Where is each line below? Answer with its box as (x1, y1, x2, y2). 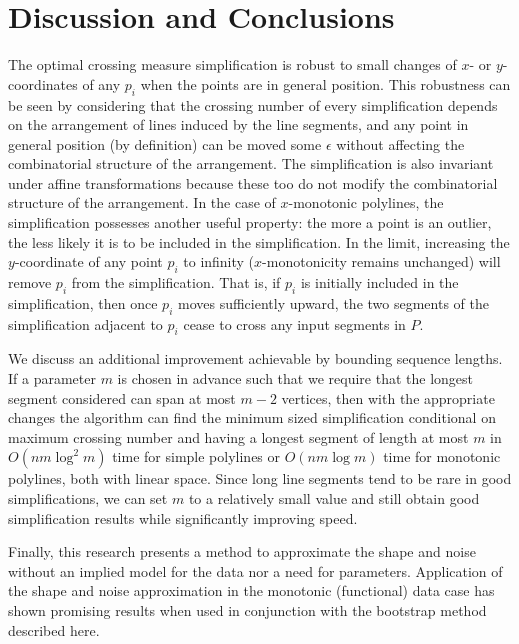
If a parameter (8, 368, 96, 389)
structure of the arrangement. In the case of (8, 192, 276, 213)
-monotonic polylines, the (288, 192, 444, 213)
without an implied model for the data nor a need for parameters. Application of (8, 560, 503, 581)
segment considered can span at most (8, 387, 236, 408)
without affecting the (336, 133, 465, 154)
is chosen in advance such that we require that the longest (117, 368, 473, 389)
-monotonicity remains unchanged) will (262, 251, 501, 272)
